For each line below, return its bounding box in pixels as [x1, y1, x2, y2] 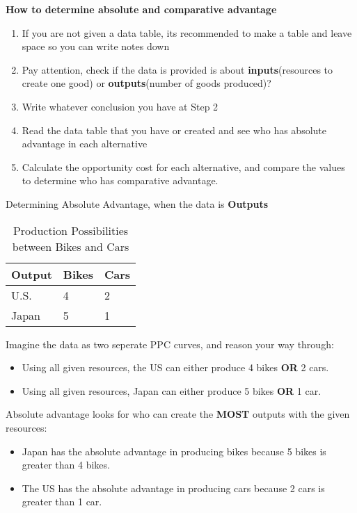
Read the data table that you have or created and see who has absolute [22, 122, 326, 137]
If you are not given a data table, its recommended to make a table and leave [22, 25, 352, 40]
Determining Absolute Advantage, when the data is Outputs [6, 196, 269, 211]
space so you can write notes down [22, 39, 170, 54]
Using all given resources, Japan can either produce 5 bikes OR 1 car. [22, 383, 322, 398]
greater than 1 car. [22, 494, 102, 509]
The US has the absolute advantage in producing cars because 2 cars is [22, 480, 325, 495]
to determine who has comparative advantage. [22, 173, 219, 188]
